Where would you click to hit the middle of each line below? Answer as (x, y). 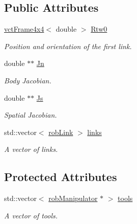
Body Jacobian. (28, 80)
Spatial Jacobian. (31, 115)
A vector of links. (31, 149)
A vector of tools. (31, 215)
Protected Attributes (61, 177)
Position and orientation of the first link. (68, 46)
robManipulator (73, 198)
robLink (61, 132)
